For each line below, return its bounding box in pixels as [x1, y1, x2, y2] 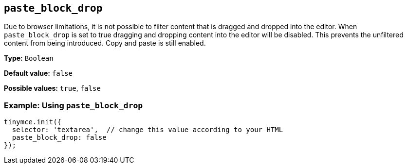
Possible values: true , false [4, 84, 101, 93]
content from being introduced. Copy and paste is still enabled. [4, 39, 206, 48]
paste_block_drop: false [12, 134, 107, 142]
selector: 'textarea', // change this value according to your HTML [12, 126, 283, 134]
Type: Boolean [4, 54, 54, 63]
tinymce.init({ [4, 118, 62, 126]
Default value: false [4, 69, 73, 78]
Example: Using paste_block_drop [4, 100, 143, 110]
